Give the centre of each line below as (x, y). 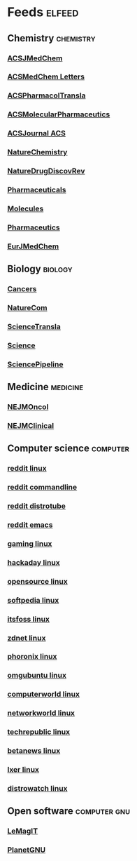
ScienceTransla (34, 326)
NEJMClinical (31, 425)
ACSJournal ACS (37, 133)
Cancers (22, 289)
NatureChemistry (37, 152)
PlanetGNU (27, 850)
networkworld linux (41, 713)
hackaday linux (34, 562)
